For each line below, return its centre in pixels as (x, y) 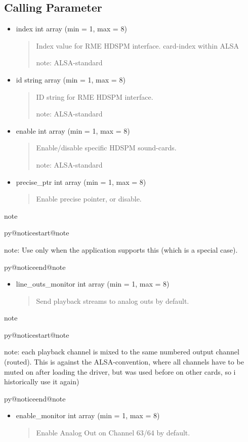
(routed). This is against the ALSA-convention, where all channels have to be (124, 362)
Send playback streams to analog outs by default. (113, 300)
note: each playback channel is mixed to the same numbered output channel (122, 352)
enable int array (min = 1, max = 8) (73, 130)
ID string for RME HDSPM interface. (95, 96)
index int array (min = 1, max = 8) (71, 29)
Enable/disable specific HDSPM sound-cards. (106, 148)
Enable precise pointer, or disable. (89, 199)
